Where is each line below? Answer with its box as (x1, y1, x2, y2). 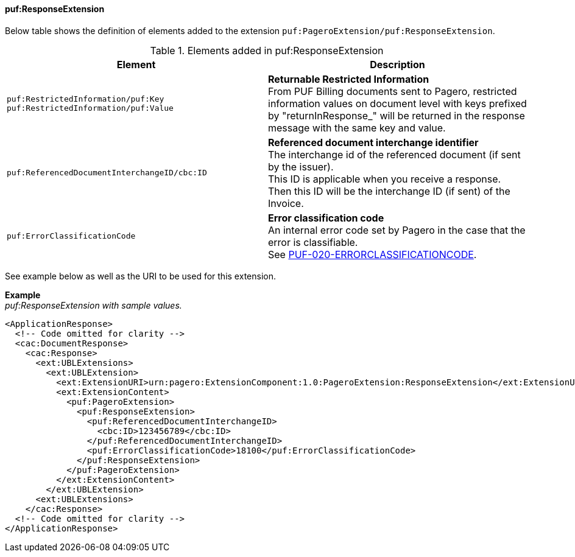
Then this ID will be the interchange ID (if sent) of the (268, 184, 510, 197)
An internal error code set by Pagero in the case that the (268, 223, 526, 236)
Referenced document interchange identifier (268, 136, 479, 149)
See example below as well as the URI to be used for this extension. (5, 270, 276, 281)
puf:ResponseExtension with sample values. (5, 300, 182, 310)
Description (370, 58, 425, 71)
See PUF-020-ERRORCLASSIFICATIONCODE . (268, 248, 477, 261)
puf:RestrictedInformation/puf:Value (7, 103, 174, 113)
